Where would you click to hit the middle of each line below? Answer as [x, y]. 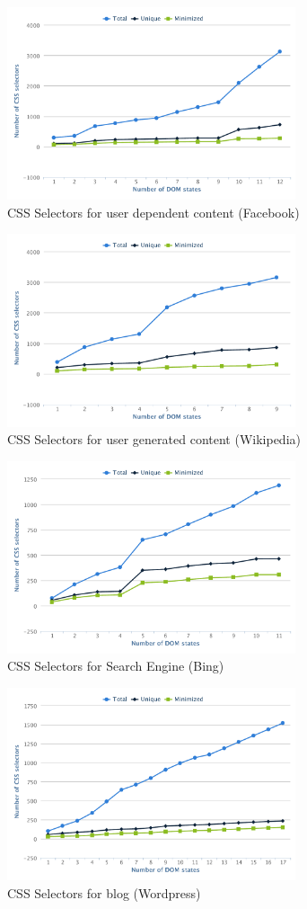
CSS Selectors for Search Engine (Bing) [116, 666]
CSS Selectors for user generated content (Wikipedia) [154, 439]
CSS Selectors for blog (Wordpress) [104, 892]
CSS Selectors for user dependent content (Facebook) [153, 212]
